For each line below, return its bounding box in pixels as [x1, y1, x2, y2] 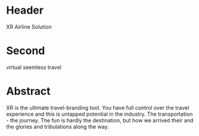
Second [6, 44, 45, 58]
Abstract [6, 84, 51, 98]
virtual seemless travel [6, 64, 61, 71]
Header [6, 4, 43, 17]
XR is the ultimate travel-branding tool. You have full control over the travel [6, 104, 189, 111]
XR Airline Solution [6, 23, 52, 30]
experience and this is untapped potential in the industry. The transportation [6, 110, 193, 118]
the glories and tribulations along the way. [6, 123, 109, 130]
